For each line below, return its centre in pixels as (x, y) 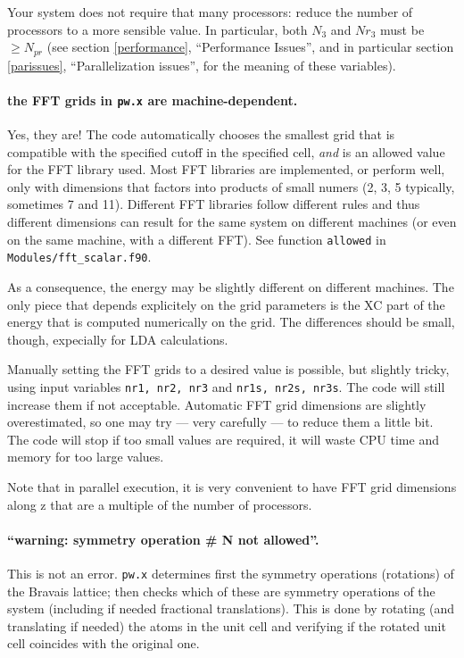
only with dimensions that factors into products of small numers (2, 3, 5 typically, (231, 186)
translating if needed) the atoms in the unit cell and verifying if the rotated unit (227, 625)
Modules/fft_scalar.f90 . (79, 257)
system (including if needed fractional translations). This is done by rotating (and (231, 608)
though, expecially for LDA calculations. (118, 339)
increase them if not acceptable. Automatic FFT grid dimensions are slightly (217, 404)
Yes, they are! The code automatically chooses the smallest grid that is (201, 134)
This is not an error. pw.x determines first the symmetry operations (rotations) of (231, 573)
